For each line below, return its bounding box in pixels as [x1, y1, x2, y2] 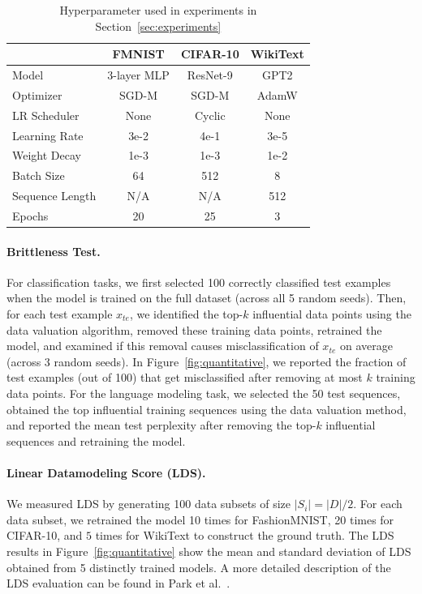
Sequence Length [12, 187, 97, 204]
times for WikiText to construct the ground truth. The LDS [95, 527, 394, 544]
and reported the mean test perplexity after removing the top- [6, 417, 316, 434]
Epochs [12, 207, 49, 224]
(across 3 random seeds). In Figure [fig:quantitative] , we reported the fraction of [6, 353, 407, 370]
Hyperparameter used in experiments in [59, 2, 257, 18]
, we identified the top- [129, 306, 243, 323]
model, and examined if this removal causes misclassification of [6, 337, 319, 354]
